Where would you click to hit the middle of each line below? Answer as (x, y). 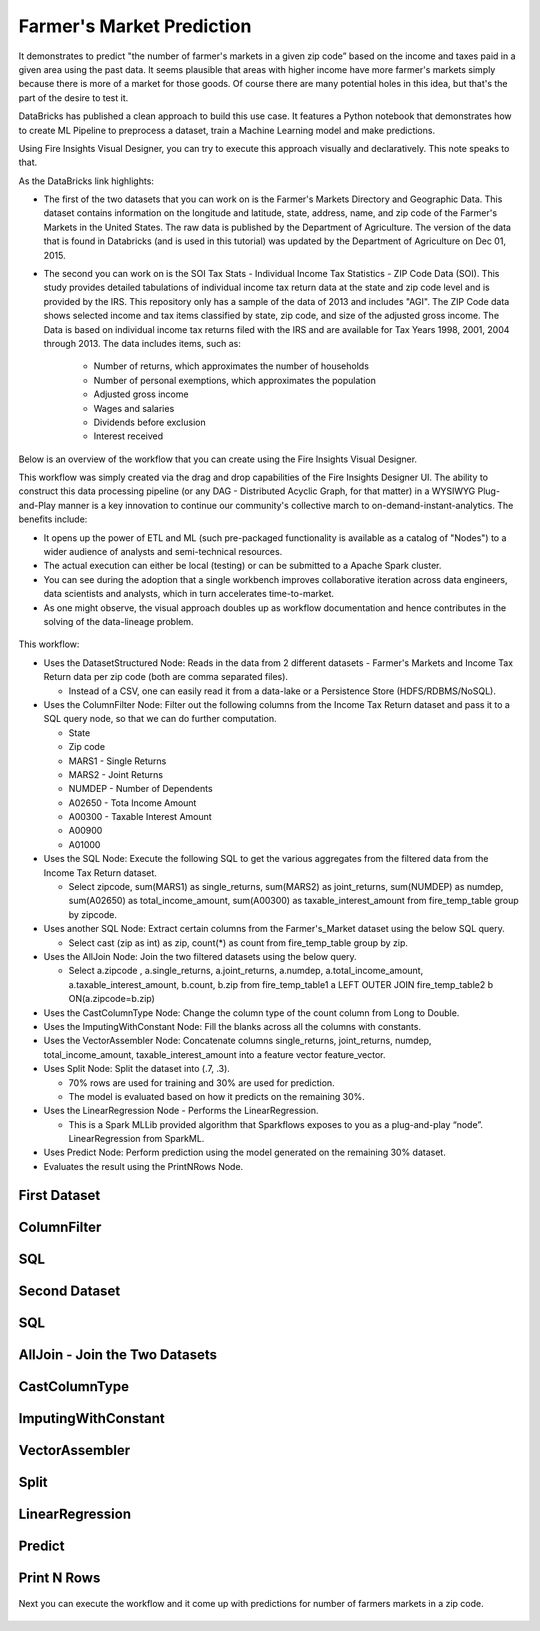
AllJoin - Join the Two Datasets (117, 1354)
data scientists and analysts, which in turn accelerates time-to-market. (189, 594)
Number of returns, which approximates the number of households (231, 366)
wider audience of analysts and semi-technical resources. (163, 552)
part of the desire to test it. (73, 97)
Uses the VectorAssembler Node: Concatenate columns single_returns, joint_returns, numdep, (237, 1041)
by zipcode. (92, 914)
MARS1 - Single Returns (117, 761)
